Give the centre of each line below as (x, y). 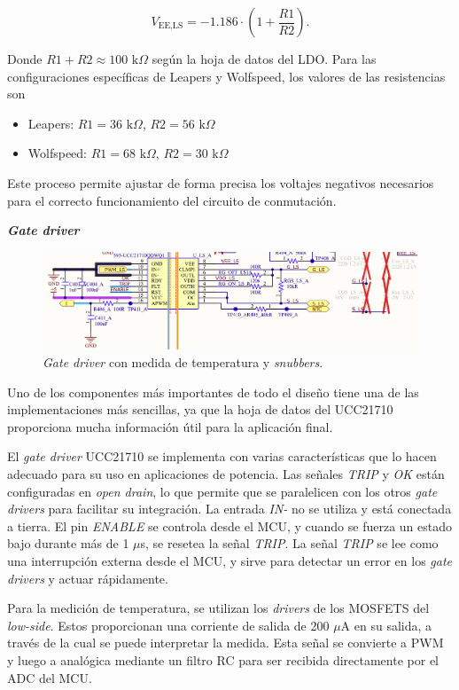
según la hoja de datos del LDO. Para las (264, 59)
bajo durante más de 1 (68, 543)
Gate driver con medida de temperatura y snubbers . (183, 362)
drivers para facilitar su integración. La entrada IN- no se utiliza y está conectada (229, 509)
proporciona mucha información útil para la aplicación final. (170, 426)
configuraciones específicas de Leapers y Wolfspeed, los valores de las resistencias (226, 76)
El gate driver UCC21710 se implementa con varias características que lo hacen (222, 456)
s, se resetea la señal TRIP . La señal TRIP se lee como (289, 543)
